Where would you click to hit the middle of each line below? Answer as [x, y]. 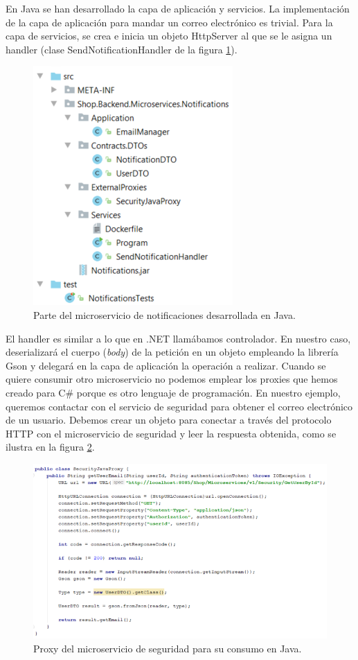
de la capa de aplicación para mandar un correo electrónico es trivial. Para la [169, 22]
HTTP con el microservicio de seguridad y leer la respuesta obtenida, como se [171, 433]
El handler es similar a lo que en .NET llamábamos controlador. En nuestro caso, [178, 338]
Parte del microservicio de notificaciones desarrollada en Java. [164, 314]
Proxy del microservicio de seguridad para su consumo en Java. [168, 648]
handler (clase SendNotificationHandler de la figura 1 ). [122, 49]
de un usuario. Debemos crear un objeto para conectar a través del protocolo [169, 420]
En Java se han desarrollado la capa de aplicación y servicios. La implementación [178, 8]
